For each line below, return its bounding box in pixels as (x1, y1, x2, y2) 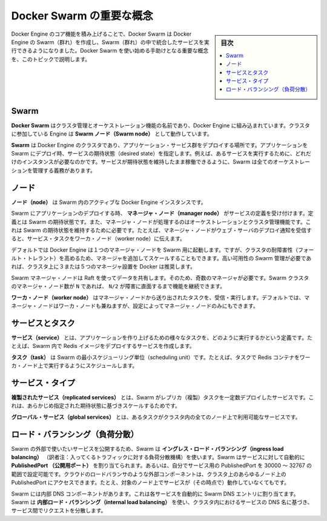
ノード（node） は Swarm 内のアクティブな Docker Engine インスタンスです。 (11, 198, 207, 206)
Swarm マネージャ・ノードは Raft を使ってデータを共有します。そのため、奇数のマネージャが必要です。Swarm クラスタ (11, 274, 309, 281)
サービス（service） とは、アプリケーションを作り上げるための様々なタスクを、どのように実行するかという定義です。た (11, 333, 313, 341)
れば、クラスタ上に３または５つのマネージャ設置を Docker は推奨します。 (11, 263, 196, 270)
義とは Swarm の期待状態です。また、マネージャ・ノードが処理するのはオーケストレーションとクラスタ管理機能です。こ (11, 218, 311, 225)
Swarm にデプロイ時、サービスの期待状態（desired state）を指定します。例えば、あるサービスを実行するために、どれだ (11, 150, 311, 157)
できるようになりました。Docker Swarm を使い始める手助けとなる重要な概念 (16, 47, 209, 54)
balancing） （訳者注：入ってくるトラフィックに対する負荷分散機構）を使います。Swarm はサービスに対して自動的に (11, 454, 305, 461)
